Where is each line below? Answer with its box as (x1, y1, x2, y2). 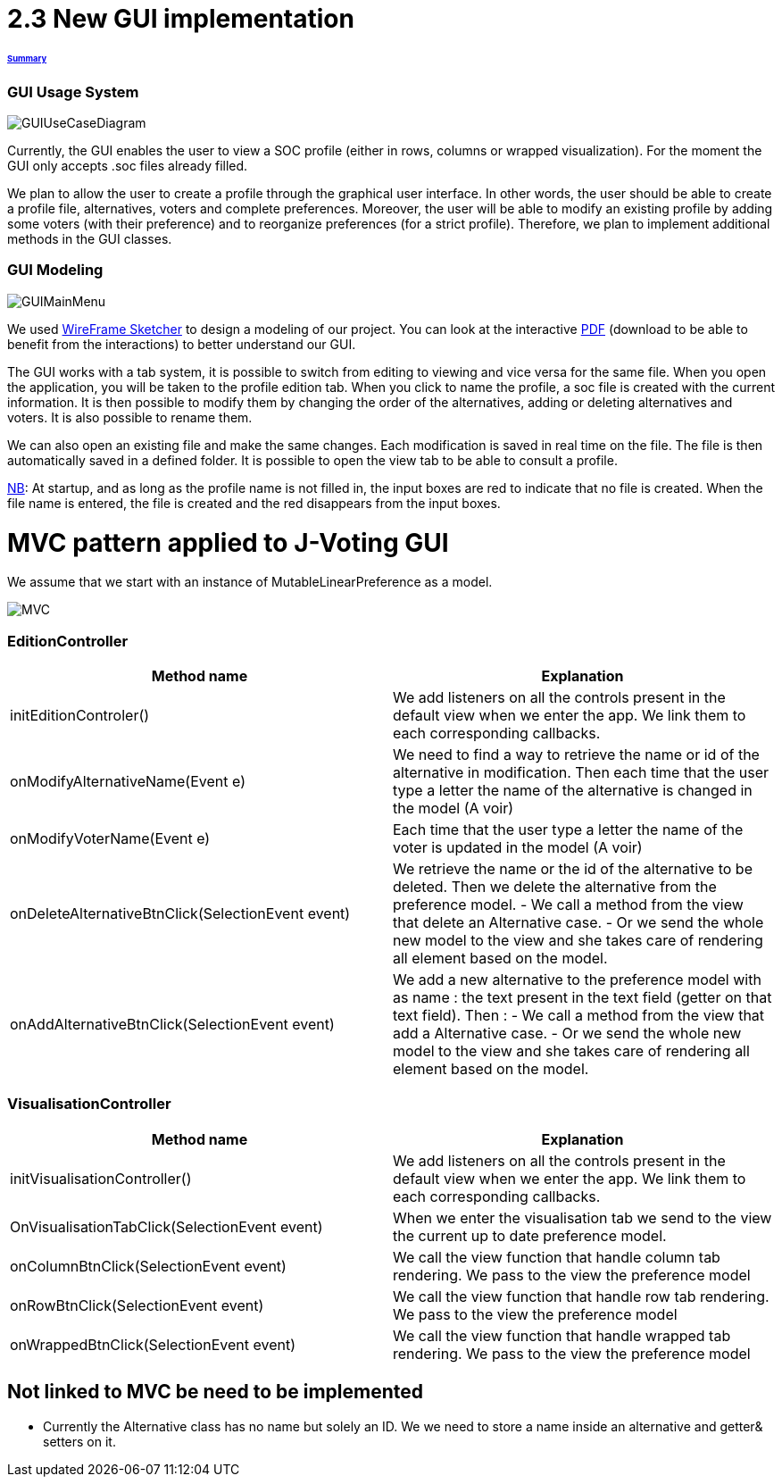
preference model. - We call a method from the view (393, 896, 744, 914)
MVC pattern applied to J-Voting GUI (7, 527, 449, 558)
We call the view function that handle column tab (393, 1247, 720, 1266)
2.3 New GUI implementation (7, 4, 354, 34)
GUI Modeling (7, 261, 104, 279)
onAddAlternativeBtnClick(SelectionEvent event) (10, 1015, 335, 1034)
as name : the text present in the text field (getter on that (393, 988, 772, 1007)
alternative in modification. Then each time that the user (393, 763, 770, 782)
